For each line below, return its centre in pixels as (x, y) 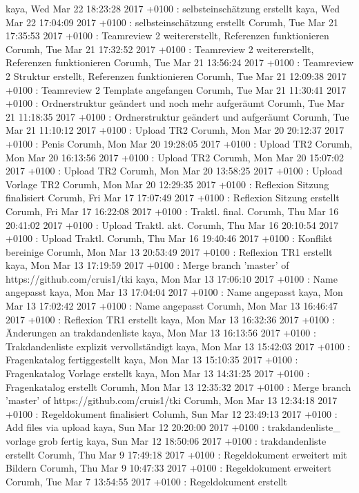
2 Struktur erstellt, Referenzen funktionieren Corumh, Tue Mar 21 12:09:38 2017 (176, 76)
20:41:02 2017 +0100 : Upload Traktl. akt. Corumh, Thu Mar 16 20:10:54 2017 (172, 224)
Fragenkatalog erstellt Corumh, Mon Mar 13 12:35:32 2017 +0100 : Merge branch (178, 386)
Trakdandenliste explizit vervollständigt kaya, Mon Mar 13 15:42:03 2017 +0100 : (178, 346)
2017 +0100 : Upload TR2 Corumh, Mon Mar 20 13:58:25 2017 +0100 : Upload (174, 171)
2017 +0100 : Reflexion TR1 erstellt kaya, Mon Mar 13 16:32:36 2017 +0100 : (170, 319)
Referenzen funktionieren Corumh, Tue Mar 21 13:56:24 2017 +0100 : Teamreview (179, 62)
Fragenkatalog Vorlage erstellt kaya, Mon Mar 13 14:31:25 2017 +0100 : (158, 373)
